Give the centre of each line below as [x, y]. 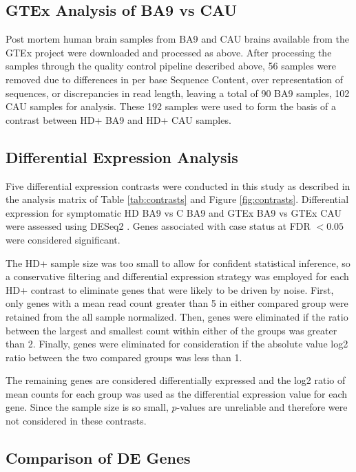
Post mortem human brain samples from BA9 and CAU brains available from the [178, 39]
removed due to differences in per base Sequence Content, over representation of [175, 79]
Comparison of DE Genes [98, 458]
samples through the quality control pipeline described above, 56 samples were [171, 66]
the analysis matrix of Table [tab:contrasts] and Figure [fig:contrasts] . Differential [177, 199]
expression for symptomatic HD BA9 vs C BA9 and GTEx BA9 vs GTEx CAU [174, 212]
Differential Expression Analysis [122, 157]
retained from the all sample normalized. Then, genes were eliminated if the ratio [177, 316]
